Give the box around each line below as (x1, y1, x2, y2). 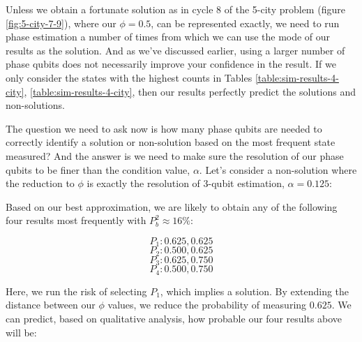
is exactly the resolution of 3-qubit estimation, (86, 176, 285, 191)
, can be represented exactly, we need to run (151, 15, 340, 30)
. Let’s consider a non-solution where (199, 162, 357, 177)
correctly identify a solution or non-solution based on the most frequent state (6, 135, 335, 149)
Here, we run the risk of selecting (6, 283, 147, 298)
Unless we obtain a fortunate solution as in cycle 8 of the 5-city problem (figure (6, 2, 345, 16)
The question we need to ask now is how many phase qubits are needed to (6, 121, 322, 135)
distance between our (6, 297, 96, 312)
